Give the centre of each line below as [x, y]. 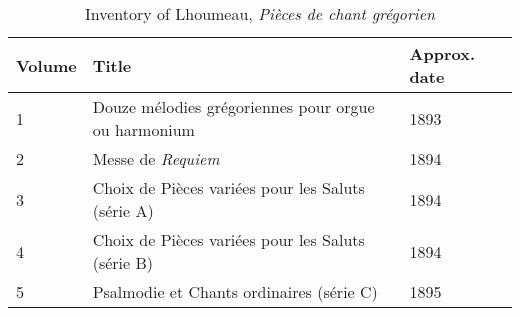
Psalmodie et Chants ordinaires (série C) [235, 291]
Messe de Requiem [156, 158]
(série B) [122, 262]
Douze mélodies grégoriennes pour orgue [233, 106]
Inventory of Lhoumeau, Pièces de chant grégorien [260, 13]
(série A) [123, 210]
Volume [46, 65]
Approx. [442, 53]
